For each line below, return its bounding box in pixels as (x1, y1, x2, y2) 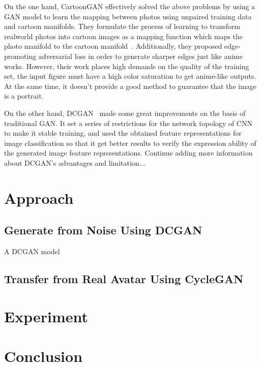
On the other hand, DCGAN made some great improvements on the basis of (4, 107, 246, 118)
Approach (4, 187, 74, 208)
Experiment (4, 306, 89, 326)
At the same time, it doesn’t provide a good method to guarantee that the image (4, 80, 257, 91)
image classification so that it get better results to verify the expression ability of (4, 137, 256, 148)
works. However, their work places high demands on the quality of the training (4, 60, 249, 71)
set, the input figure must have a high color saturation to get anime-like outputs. (4, 71, 256, 81)
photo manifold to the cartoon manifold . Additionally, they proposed (4, 41, 222, 51)
